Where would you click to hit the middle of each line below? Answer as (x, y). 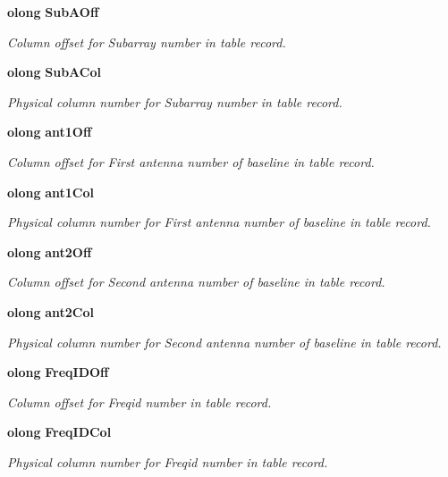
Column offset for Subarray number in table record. (147, 42)
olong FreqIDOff (58, 372)
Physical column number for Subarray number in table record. (175, 101)
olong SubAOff (53, 12)
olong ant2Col (51, 311)
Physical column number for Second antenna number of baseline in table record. (224, 342)
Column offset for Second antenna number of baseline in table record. (196, 282)
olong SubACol (54, 72)
